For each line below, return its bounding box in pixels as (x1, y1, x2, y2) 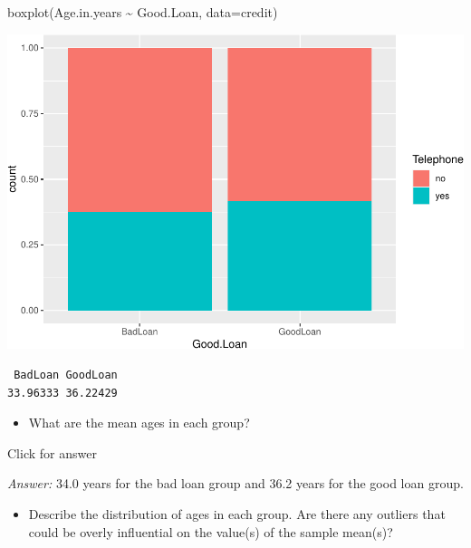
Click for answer (7, 443, 97, 462)
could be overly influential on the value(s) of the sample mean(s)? (28, 522, 393, 541)
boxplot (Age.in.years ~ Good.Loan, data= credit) (7, 3, 278, 21)
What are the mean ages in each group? (28, 413, 250, 432)
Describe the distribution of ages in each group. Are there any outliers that (28, 504, 446, 523)
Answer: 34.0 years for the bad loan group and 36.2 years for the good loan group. (7, 474, 464, 493)
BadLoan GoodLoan (14, 368, 118, 381)
